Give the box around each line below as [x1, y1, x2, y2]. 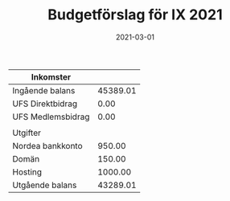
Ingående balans [12, 84, 76, 96]
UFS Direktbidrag [12, 98, 78, 109]
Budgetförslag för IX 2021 [47, 6, 223, 24]
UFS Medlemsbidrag [12, 111, 90, 122]
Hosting [12, 166, 43, 178]
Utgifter [12, 127, 42, 138]
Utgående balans [12, 179, 77, 191]
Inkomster [31, 71, 71, 82]
